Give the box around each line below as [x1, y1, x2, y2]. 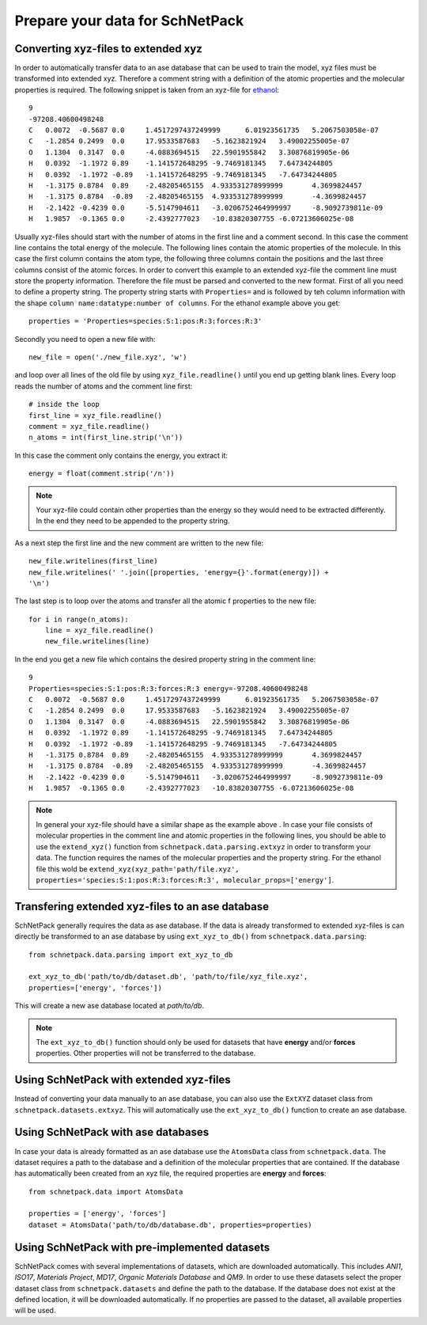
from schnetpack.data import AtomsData [28, 1187, 183, 1196]
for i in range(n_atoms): [28, 614, 130, 624]
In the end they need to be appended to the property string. [36, 516, 230, 526]
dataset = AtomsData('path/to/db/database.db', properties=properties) [28, 1220, 312, 1229]
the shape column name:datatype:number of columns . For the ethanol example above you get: [14, 298, 341, 308]
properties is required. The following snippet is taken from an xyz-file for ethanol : [14, 85, 280, 94]
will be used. [14, 1306, 56, 1316]
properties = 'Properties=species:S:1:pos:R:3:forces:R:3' [28, 317, 263, 326]
